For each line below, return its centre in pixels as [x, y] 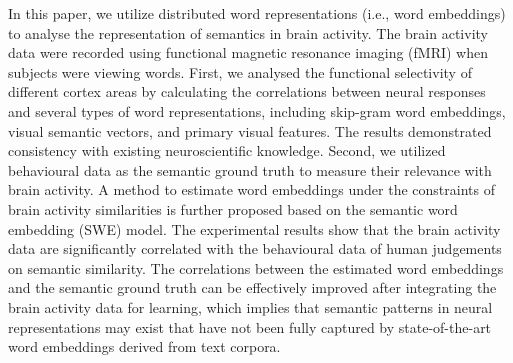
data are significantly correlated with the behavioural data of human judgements [255, 248]
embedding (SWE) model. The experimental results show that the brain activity [254, 228]
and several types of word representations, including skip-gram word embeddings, [257, 110]
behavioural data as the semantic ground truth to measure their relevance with [250, 169]
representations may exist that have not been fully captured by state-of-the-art [250, 326]
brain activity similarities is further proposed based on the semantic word [233, 208]
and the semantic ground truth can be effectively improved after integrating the [252, 287]
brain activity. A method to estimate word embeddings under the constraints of [251, 189]
